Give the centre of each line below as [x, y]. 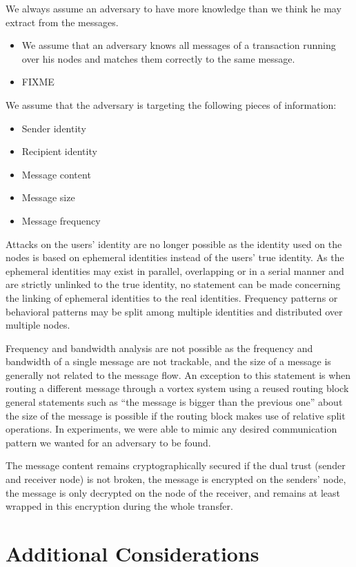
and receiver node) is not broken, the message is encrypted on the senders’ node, [176, 479]
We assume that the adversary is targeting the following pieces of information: [171, 104]
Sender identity [54, 128]
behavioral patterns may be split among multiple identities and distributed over [174, 311]
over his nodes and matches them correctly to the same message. [158, 58]
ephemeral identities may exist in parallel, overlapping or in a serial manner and [175, 270]
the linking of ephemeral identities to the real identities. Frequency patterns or [172, 297]
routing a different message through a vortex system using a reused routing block [177, 388]
